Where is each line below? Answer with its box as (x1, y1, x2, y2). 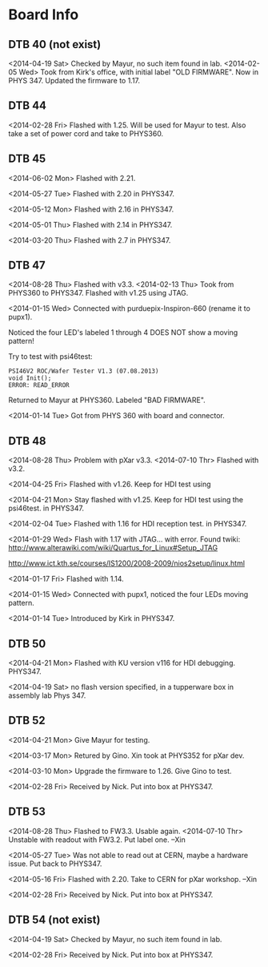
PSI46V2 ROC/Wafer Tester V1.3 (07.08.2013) (8, 367, 159, 376)
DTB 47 (8, 259, 46, 272)
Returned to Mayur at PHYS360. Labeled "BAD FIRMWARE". (8, 395, 206, 405)
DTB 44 (8, 99, 46, 113)
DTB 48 (8, 434, 46, 448)
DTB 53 (8, 805, 46, 819)
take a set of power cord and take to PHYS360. (8, 128, 164, 138)
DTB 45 (8, 152, 46, 166)
